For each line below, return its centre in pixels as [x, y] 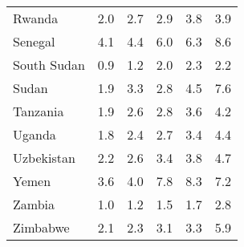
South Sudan [49, 65]
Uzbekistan [44, 158]
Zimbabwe [41, 227]
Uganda [35, 134]
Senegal [34, 41]
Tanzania [39, 111]
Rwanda [36, 18]
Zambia [34, 204]
